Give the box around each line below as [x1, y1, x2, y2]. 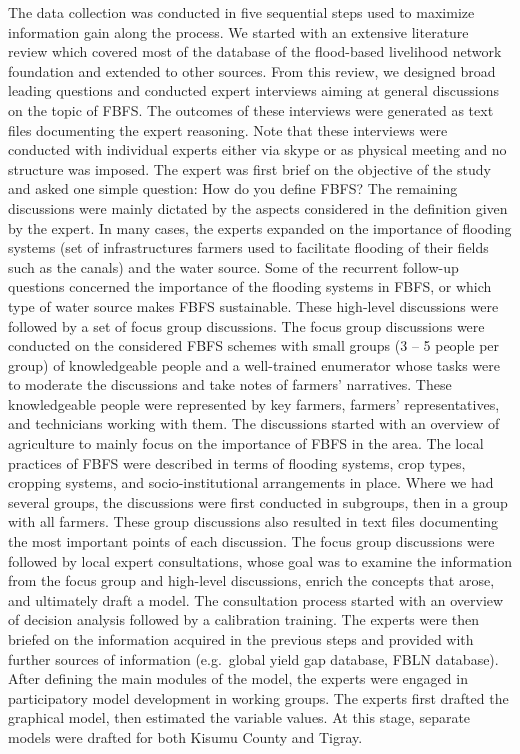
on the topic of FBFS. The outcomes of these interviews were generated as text [8, 99, 494, 120]
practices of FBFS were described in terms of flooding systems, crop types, [8, 452, 466, 473]
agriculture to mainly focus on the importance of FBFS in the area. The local [8, 433, 484, 454]
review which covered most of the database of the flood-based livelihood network [8, 41, 502, 62]
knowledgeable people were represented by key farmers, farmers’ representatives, [8, 393, 500, 414]
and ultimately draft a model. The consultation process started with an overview [8, 589, 504, 610]
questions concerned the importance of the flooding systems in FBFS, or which [8, 276, 492, 297]
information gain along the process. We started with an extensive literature [8, 21, 469, 42]
